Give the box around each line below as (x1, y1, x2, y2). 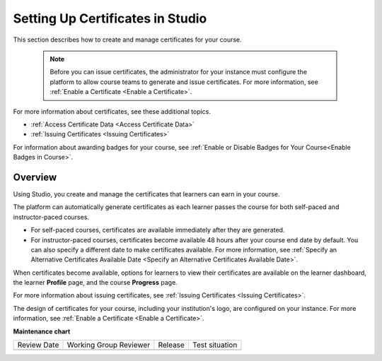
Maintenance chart (13, 327, 71, 336)
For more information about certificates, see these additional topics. (13, 107, 212, 116)
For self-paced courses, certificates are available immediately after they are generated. (30, 226, 285, 235)
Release (158, 340, 185, 350)
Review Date (17, 340, 59, 350)
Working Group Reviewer (66, 340, 151, 350)
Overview (13, 171, 57, 183)
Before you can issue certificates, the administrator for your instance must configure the (50, 68, 308, 76)
